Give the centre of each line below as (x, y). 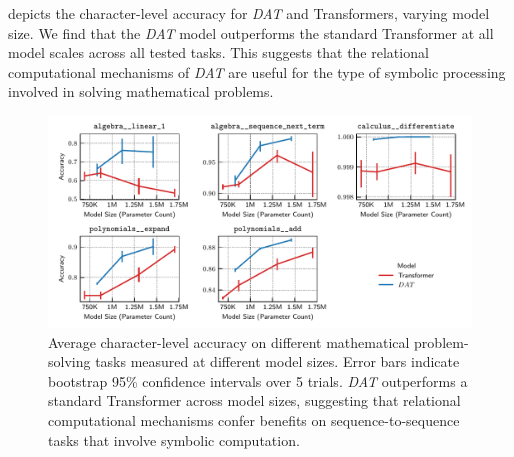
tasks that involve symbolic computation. (174, 439)
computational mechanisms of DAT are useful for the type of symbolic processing (257, 71)
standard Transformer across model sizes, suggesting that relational (254, 400)
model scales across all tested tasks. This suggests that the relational (218, 52)
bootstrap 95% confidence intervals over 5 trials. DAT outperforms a (258, 380)
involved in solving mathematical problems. (141, 91)
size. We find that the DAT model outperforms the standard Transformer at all (251, 32)
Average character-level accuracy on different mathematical (229, 341)
